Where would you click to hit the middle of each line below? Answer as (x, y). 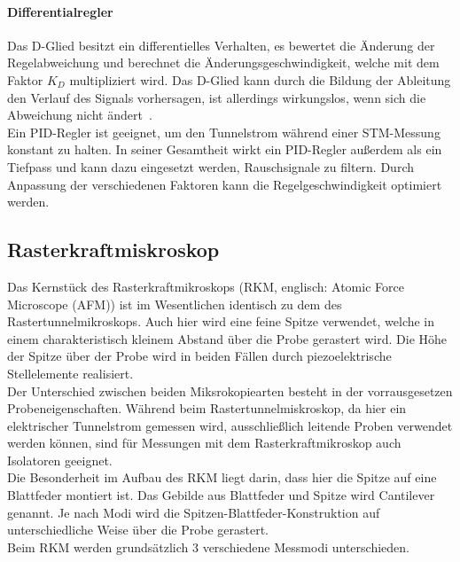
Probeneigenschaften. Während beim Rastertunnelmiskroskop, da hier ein (207, 408)
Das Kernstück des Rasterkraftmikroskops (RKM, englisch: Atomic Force (206, 286)
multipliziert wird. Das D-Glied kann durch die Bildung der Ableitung (260, 79)
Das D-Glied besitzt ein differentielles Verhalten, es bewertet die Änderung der (221, 45)
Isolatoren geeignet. (60, 460)
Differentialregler (60, 11)
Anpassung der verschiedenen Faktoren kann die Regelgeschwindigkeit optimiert (225, 184)
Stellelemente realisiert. (70, 373)
